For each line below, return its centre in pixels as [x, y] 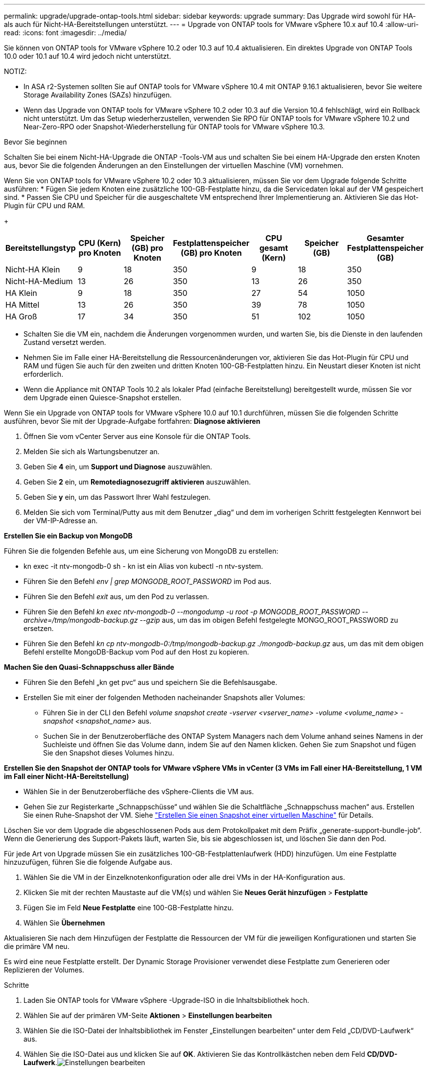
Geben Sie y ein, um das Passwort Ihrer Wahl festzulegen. [117, 497]
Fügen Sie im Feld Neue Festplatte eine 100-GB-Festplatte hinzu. [129, 908]
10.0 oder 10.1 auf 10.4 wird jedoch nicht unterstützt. [88, 56]
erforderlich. [44, 374]
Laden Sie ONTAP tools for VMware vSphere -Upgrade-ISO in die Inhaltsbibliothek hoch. [167, 1000]
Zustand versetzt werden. [65, 342]
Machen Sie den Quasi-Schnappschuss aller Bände [89, 667]
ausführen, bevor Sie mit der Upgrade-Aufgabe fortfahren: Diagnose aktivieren [132, 421]
